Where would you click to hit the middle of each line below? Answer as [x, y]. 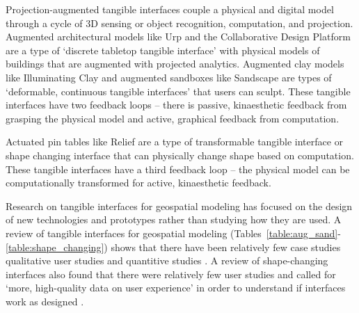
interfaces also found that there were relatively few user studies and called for [171, 274]
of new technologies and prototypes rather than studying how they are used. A [174, 219]
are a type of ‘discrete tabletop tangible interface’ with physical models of [163, 50]
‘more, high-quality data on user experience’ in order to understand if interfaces [176, 288]
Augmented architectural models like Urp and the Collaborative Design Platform [178, 37]
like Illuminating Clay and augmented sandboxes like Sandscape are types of [169, 77]
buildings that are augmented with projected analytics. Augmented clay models [175, 64]
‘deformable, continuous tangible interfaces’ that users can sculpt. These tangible [178, 91]
